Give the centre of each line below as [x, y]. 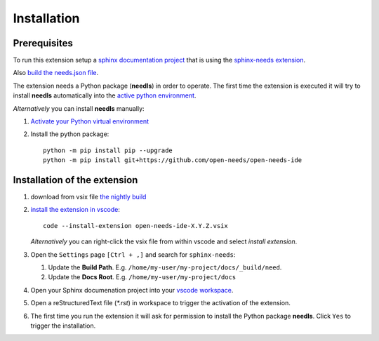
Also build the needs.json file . [56, 73]
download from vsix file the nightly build [88, 197]
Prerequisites [43, 43]
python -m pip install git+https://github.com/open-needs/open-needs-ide [173, 160]
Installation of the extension [75, 180]
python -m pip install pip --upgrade [108, 150]
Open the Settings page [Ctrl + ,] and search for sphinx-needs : [133, 254]
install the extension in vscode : [75, 210]
